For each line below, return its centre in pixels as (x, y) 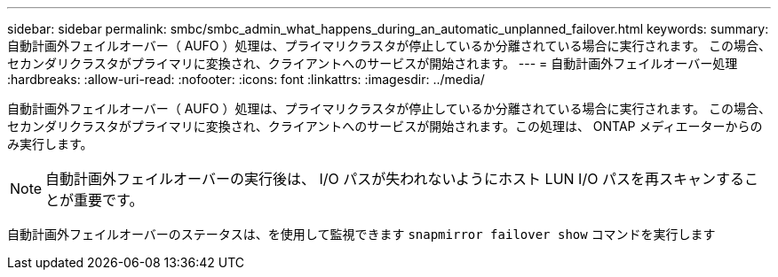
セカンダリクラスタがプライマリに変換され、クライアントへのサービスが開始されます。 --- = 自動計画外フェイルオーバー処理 (373, 63)
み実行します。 (50, 144)
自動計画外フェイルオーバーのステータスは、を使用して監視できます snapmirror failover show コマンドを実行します (361, 234)
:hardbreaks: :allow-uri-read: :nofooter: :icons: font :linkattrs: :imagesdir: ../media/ (246, 79)
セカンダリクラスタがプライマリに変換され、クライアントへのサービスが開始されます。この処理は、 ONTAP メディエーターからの (385, 126)
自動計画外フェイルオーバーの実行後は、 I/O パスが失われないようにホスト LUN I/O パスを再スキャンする (395, 179)
